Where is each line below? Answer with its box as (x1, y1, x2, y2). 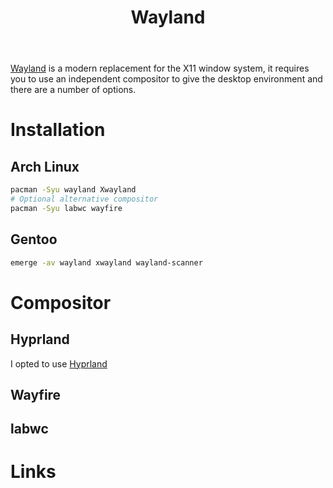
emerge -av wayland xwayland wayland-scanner (10, 257, 203, 268)
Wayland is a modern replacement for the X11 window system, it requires (10, 62, 310, 75)
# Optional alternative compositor (10, 194, 159, 205)
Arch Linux (10, 158, 80, 175)
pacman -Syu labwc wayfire (10, 203, 123, 213)
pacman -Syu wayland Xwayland (10, 185, 137, 195)
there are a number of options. (10, 84, 137, 96)
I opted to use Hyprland (10, 357, 108, 370)
